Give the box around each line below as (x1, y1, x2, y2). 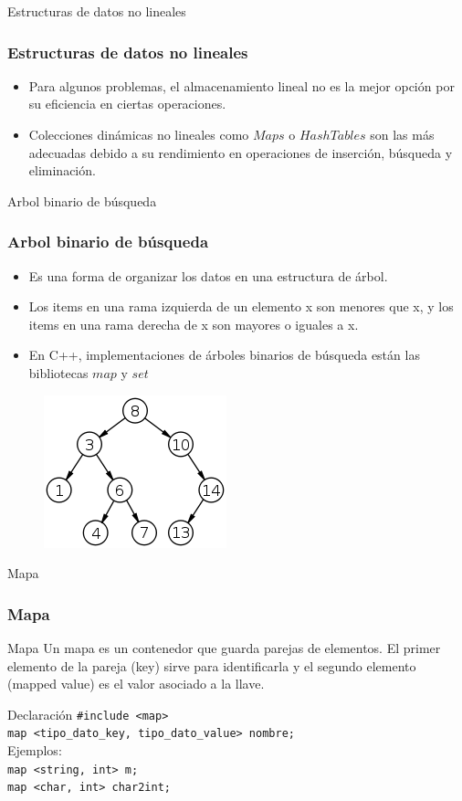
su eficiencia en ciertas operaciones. (28, 94, 226, 113)
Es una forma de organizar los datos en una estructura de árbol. (28, 266, 388, 285)
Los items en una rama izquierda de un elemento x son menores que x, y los (28, 297, 454, 316)
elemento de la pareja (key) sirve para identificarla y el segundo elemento (7, 656, 416, 675)
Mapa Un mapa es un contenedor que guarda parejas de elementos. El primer (7, 638, 441, 657)
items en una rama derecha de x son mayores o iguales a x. (28, 314, 359, 333)
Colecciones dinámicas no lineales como (28, 125, 249, 143)
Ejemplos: (7, 741, 62, 760)
